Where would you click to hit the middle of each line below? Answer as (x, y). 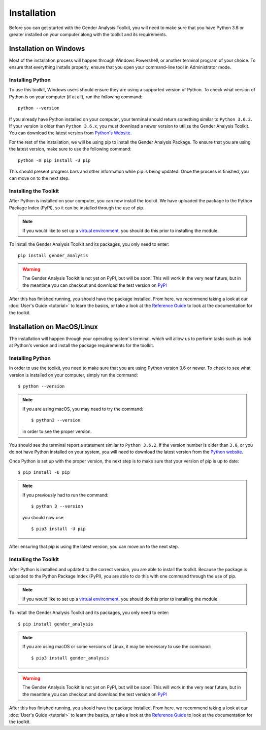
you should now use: (44, 517)
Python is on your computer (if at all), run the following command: (76, 97)
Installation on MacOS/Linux (53, 327)
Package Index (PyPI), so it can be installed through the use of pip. (77, 208)
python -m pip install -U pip (54, 160)
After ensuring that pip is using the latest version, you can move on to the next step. (94, 547)
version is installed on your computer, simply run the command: (73, 375)
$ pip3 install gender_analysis (70, 658)
